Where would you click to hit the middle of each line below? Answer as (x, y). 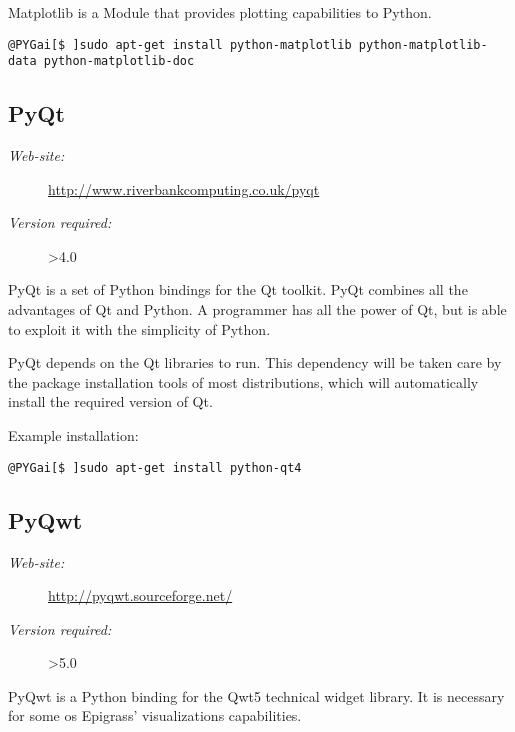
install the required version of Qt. (110, 401)
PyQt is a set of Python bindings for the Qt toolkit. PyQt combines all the (238, 289)
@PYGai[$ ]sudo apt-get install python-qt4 (155, 467)
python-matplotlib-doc (119, 61)
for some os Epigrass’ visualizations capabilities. (155, 715)
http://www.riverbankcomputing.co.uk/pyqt (184, 188)
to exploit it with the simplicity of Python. (139, 328)
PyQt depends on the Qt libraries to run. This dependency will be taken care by (255, 362)
